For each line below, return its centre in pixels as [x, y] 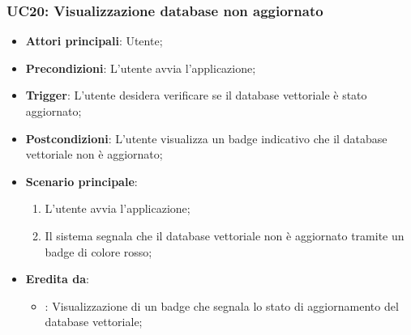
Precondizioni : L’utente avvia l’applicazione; [141, 68]
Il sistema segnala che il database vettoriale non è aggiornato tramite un [225, 235]
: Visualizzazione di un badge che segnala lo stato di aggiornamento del [222, 305]
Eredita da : [57, 279]
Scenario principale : [81, 181]
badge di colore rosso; [98, 251]
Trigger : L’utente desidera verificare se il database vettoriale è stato [196, 95]
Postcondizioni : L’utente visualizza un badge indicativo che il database [206, 138]
